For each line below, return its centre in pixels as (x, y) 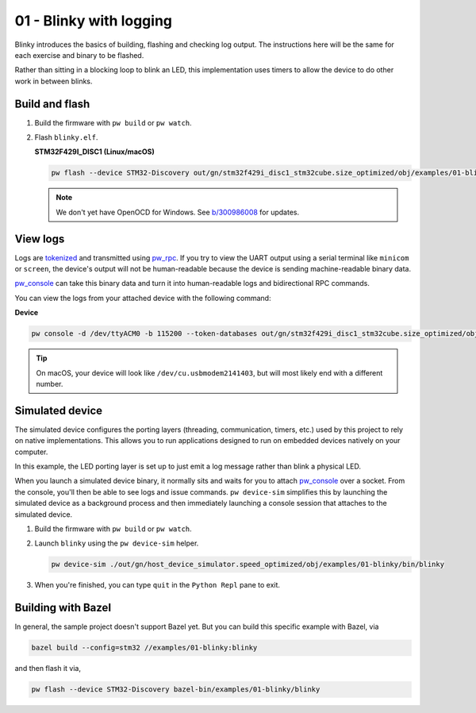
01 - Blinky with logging (94, 21)
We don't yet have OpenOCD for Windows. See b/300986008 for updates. (178, 212)
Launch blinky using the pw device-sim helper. (117, 543)
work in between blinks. (54, 81)
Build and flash (52, 104)
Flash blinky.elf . (66, 137)
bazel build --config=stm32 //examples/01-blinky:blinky (144, 648)
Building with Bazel (63, 608)
